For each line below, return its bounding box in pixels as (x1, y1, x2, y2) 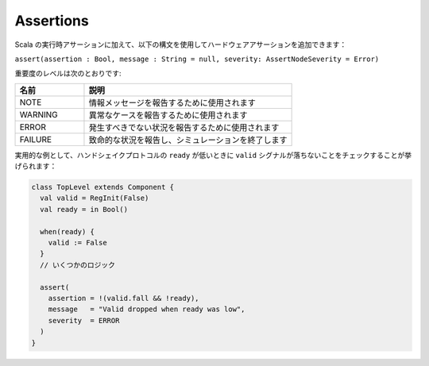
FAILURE (19, 133, 52, 144)
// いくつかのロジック (40, 260, 115, 269)
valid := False (48, 238, 107, 248)
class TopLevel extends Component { (31, 183, 175, 192)
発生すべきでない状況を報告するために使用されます (88, 121, 280, 133)
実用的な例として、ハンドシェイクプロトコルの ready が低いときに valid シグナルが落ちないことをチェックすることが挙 (14, 150, 412, 160)
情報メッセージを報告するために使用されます (88, 97, 256, 108)
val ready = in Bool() (40, 205, 129, 214)
